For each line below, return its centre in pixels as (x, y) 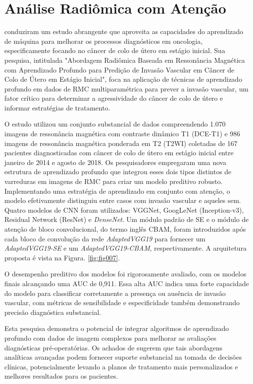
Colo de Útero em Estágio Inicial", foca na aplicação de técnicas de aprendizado (123, 79)
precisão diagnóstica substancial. (53, 312)
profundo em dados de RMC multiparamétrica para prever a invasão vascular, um (126, 88)
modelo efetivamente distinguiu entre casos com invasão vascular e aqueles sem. (123, 200)
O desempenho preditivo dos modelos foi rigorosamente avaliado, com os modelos (126, 274)
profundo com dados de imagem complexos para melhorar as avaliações (110, 338)
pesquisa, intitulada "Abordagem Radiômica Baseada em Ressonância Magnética (125, 60)
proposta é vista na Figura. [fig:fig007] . (62, 257)
